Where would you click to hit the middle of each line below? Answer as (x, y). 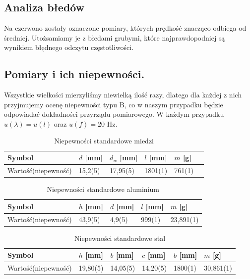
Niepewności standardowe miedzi (104, 140)
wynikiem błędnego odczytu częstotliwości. (69, 47)
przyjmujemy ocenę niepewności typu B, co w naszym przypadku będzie (114, 104)
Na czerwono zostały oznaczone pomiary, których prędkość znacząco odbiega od (125, 28)
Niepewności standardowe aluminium (103, 189)
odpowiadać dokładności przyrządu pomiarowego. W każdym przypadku (114, 114)
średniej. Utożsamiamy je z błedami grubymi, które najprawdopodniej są (115, 37)
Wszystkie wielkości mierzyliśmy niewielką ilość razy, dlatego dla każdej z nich (123, 95)
